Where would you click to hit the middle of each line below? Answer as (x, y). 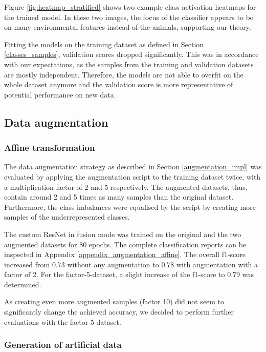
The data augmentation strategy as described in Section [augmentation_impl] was (133, 167)
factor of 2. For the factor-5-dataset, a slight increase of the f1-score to (115, 274)
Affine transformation (50, 148)
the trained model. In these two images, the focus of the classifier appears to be (129, 17)
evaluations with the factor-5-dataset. (63, 321)
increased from (27, 264)
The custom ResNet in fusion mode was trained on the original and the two (123, 234)
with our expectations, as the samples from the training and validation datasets (129, 64)
